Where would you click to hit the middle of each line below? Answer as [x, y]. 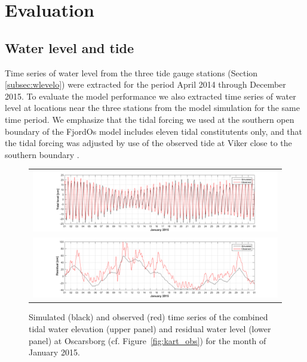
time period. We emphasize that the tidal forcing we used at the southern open [150, 119]
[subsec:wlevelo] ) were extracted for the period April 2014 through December [145, 84]
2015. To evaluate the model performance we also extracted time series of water [151, 96]
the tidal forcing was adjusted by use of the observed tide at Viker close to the [148, 143]
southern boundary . [42, 154]
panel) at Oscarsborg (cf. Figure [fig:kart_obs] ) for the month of [148, 340]
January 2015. [54, 352]
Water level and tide [69, 47]
